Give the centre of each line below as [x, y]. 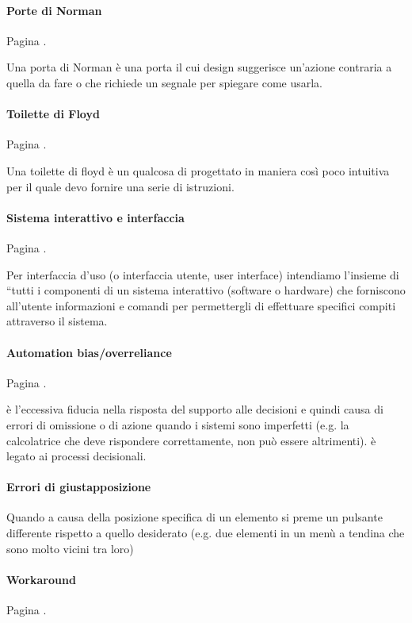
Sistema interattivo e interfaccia [95, 217]
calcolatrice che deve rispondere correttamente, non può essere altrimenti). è [191, 440]
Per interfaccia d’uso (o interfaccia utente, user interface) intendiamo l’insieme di [203, 274]
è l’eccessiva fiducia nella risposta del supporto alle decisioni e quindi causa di [195, 409]
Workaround [41, 579]
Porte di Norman [54, 10]
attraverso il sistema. [57, 321]
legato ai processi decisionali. [76, 456]
